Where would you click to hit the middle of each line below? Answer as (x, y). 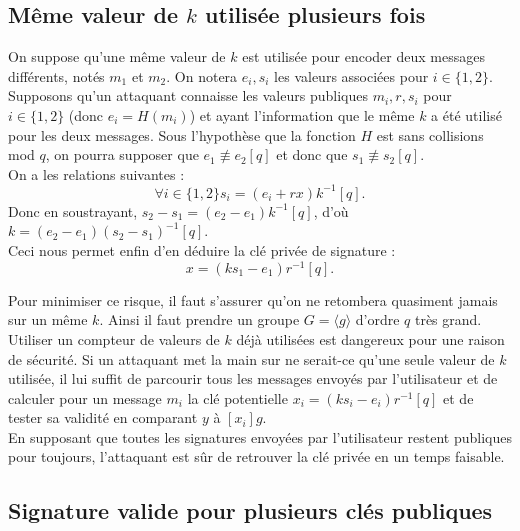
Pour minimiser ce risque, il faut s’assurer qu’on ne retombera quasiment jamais (253, 299)
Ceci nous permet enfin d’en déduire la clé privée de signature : (202, 250)
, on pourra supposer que (122, 154)
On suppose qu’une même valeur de (117, 56)
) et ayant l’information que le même (302, 114)
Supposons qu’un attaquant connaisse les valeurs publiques (188, 95)
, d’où (331, 210)
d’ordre (377, 319)
